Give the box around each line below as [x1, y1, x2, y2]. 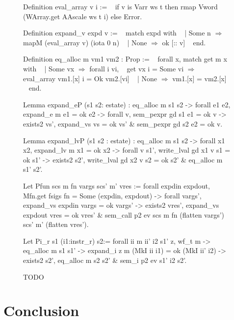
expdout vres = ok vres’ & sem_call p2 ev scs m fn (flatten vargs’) [23, 209, 225, 220]
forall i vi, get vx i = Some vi [89, 63, 184, 73]
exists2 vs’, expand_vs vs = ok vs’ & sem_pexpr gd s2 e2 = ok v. [23, 118, 223, 128]
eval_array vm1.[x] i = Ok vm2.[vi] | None [23, 73, 157, 83]
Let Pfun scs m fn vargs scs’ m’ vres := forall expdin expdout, [23, 180, 210, 191]
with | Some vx [23, 63, 75, 73]
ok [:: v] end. [162, 37, 206, 47]
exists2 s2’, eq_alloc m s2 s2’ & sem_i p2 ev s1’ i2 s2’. [23, 255, 187, 265]
